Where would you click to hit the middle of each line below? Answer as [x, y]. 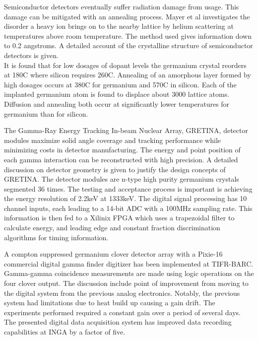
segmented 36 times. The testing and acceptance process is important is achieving [128, 188]
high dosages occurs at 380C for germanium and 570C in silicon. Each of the [120, 84]
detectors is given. [31, 55]
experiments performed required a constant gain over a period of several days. [123, 312]
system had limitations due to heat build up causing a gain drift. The [110, 303]
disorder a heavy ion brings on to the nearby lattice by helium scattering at [119, 26]
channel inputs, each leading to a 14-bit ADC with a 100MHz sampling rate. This [128, 208]
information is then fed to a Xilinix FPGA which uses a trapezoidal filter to [119, 218]
